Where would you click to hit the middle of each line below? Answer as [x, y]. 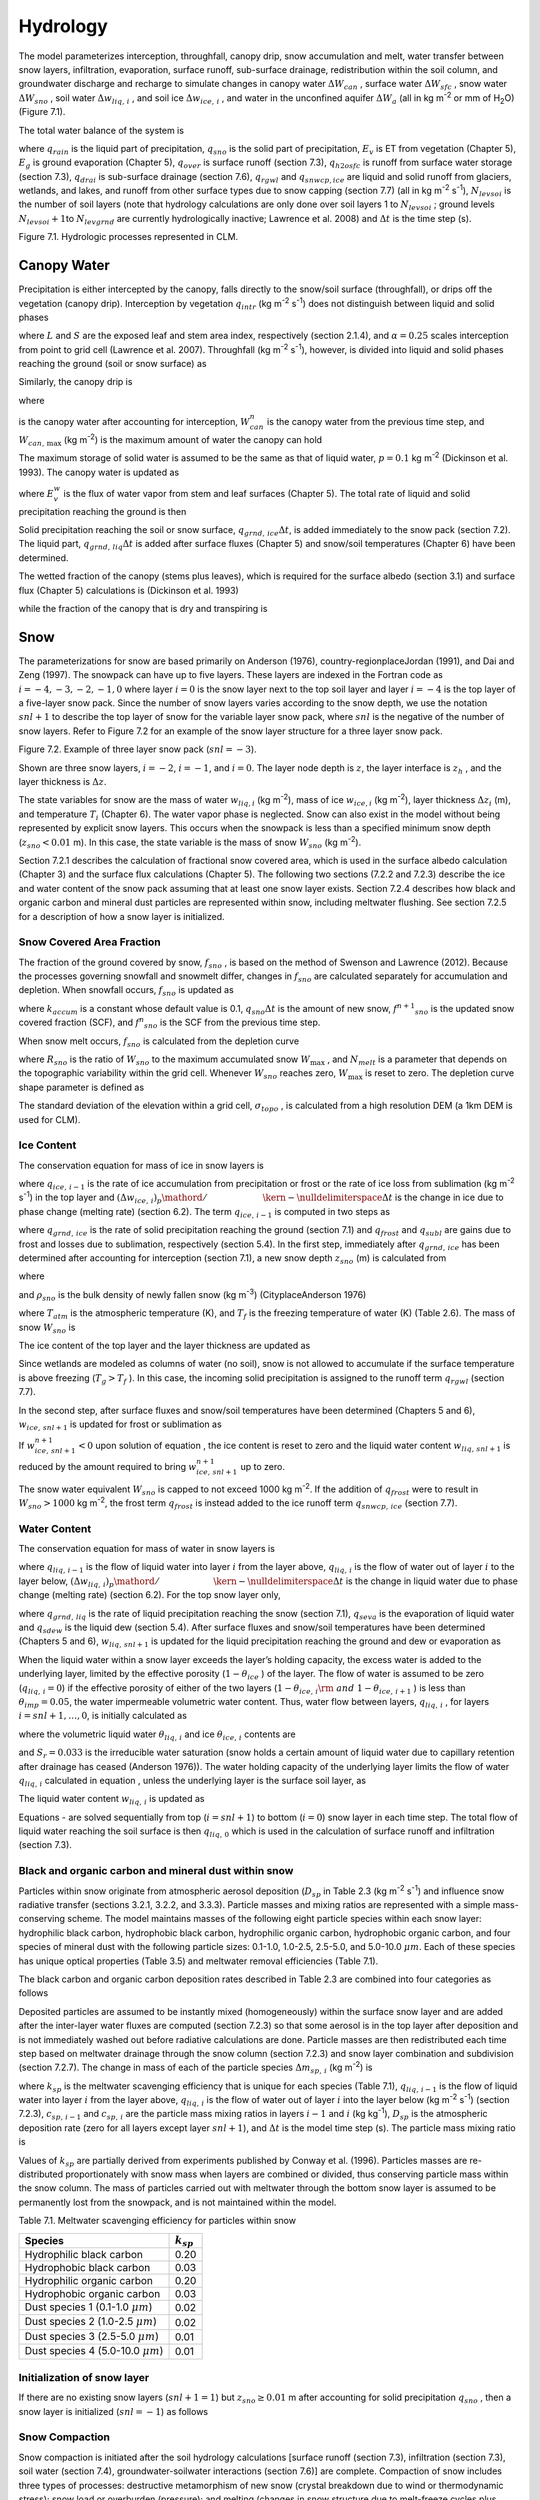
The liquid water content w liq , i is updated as [111, 1800]
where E [36, 493]
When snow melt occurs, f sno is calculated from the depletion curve [159, 1042]
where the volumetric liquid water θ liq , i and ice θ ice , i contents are [157, 1735]
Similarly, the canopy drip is [75, 382]
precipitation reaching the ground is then [102, 511]
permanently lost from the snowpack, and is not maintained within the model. [177, 2202]
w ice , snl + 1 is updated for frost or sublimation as [120, 1425]
